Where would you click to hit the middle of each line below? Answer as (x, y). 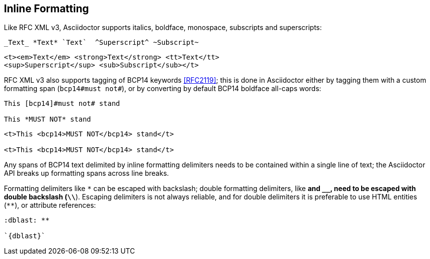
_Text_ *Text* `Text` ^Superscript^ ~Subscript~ (101, 43)
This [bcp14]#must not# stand (62, 104)
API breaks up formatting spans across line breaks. (86, 173)
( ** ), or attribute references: (50, 205)
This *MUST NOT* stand (48, 119)
